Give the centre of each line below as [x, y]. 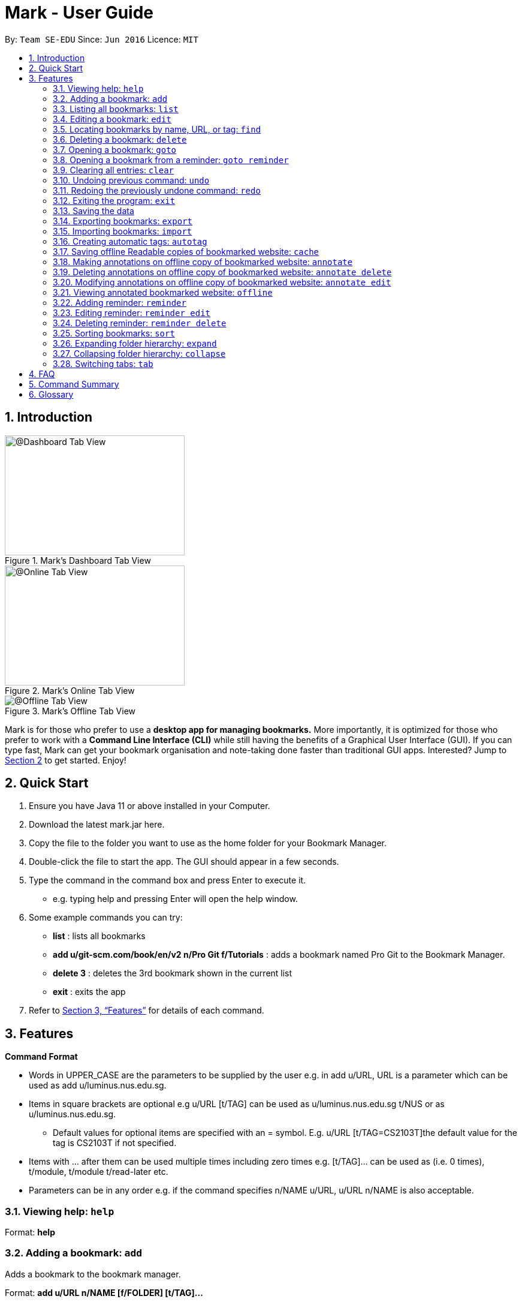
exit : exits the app [89, 992]
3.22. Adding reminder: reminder [120, 302]
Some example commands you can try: [106, 918]
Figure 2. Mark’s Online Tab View [70, 690]
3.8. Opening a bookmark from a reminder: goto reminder [171, 160]
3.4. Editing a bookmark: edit [112, 119]
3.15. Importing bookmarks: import [123, 231]
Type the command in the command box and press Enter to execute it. [168, 880]
